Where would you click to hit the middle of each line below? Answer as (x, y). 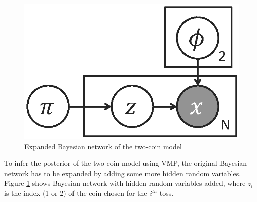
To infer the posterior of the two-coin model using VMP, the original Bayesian (126, 163)
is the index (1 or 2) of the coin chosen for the (76, 193)
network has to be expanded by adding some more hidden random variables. (123, 173)
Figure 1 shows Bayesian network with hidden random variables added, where (125, 183)
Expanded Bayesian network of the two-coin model (103, 146)
